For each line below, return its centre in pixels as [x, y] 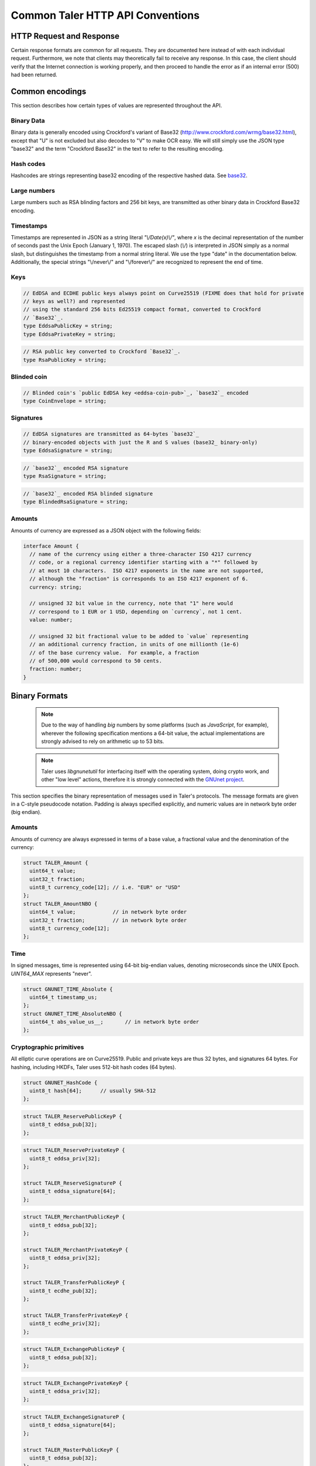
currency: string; [56, 587]
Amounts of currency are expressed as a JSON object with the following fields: [106, 530]
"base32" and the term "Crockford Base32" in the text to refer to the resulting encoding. [117, 149]
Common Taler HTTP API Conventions [105, 15]
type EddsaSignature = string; [68, 450]
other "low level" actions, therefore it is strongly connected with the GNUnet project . [143, 779]
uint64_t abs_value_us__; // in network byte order [114, 1022]
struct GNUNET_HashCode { [60, 1082]
